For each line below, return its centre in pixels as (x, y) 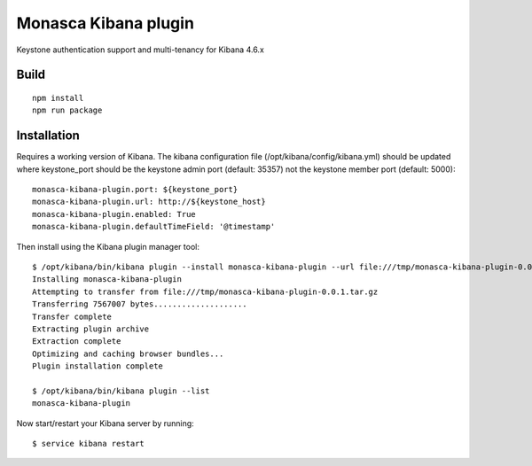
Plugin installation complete (98, 366)
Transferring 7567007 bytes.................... (140, 304)
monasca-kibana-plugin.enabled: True (114, 214)
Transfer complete (72, 316)
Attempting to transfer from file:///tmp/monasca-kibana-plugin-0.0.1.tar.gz (205, 291)
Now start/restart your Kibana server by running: (105, 423)
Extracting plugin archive (91, 329)
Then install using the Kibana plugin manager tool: (108, 246)
